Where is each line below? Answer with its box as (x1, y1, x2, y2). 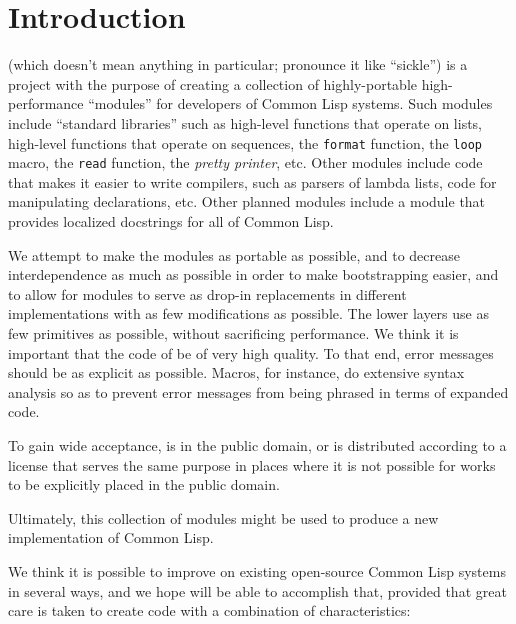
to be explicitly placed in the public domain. (8, 474, 280, 495)
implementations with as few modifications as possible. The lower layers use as (8, 303, 489, 324)
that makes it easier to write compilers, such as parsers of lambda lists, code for (8, 171, 497, 192)
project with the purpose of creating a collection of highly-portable (8, 73, 417, 94)
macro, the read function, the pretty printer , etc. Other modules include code (8, 152, 483, 173)
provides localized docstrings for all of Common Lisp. (8, 211, 334, 231)
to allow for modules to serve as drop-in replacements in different (8, 283, 407, 304)
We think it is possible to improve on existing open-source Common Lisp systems (8, 560, 506, 581)
